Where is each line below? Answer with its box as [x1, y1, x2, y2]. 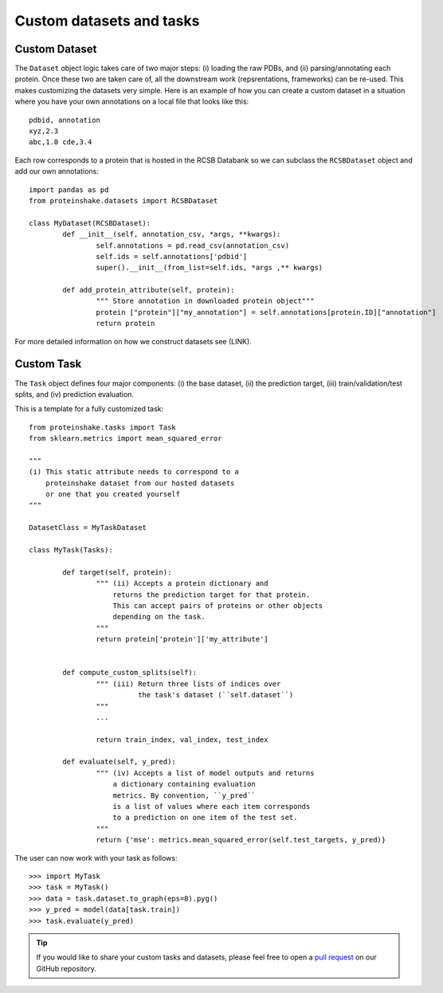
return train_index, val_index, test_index [96, 735, 269, 744]
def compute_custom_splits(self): [62, 668, 198, 677]
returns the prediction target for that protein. [112, 590, 311, 599]
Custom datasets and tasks [14, 12, 200, 29]
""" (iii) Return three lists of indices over [96, 679, 281, 689]
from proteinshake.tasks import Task [29, 422, 177, 432]
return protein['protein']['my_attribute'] [96, 634, 269, 644]
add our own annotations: [14, 167, 99, 176]
